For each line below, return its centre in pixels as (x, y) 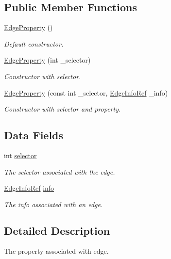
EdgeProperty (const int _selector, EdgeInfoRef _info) (86, 92)
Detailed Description (57, 230)
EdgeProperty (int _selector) (47, 60)
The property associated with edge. (56, 251)
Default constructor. (34, 43)
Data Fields (34, 135)
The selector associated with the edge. (60, 171)
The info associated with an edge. (53, 204)
